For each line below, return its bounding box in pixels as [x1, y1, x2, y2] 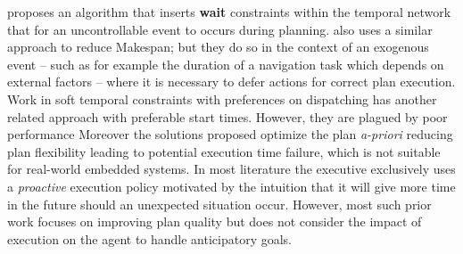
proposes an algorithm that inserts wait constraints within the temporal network [7, 3, 451, 20]
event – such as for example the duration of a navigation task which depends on [7, 54, 444, 73]
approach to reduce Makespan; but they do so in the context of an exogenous [7, 37, 429, 56]
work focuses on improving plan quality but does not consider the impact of [7, 212, 422, 231]
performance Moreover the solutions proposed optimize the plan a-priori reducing [7, 125, 453, 143]
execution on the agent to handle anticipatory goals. [7, 229, 293, 248]
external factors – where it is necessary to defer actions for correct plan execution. [7, 72, 456, 91]
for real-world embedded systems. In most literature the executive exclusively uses [7, 160, 456, 178]
